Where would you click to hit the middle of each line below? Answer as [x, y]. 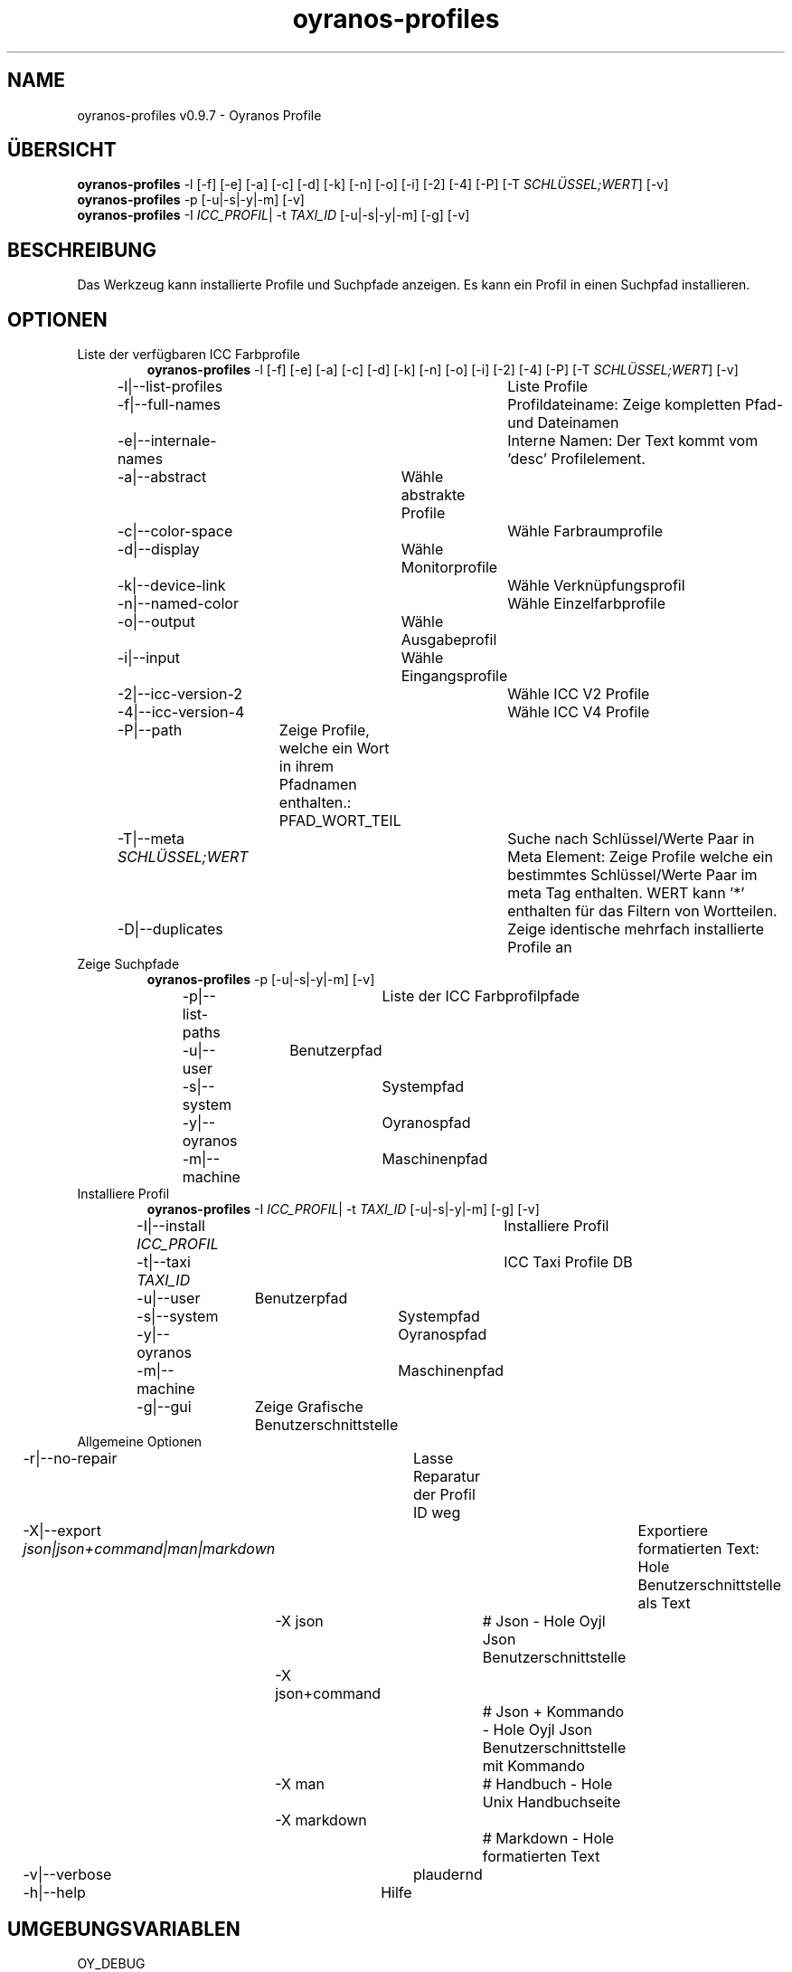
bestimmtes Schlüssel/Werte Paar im [632, 875]
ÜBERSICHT [62, 150]
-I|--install [171, 1226]
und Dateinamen [563, 423]
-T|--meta [151, 839]
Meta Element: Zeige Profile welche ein [640, 857]
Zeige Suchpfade [128, 964]
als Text [664, 1603]
